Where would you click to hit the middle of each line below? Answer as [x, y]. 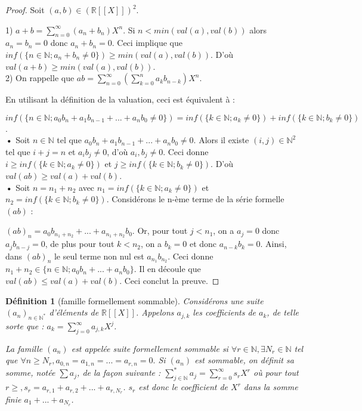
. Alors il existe [221, 140]
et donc [203, 244]
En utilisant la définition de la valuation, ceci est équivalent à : [120, 99]
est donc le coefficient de [183, 387]
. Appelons [155, 312]
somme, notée [30, 373]
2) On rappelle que [40, 78]
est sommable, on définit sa [244, 360]
